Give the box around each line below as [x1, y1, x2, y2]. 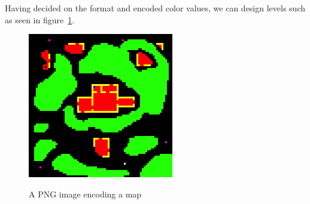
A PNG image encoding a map [29, 187, 142, 200]
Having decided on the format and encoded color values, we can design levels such [5, 2, 306, 14]
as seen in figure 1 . [5, 13, 75, 26]
